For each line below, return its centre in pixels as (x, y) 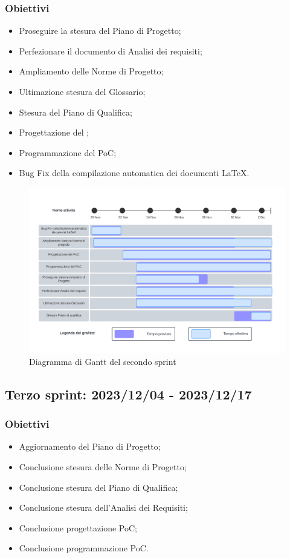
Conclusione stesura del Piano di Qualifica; (98, 487)
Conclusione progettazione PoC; (78, 527)
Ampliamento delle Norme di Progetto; (91, 71)
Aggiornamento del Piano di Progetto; (90, 446)
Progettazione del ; (54, 132)
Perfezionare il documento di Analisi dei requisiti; (111, 51)
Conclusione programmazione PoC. (84, 548)
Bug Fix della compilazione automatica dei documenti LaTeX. (134, 173)
